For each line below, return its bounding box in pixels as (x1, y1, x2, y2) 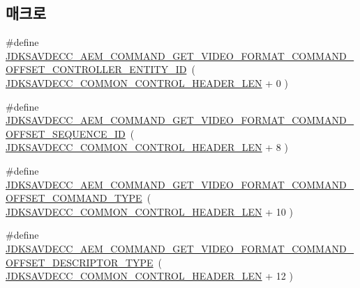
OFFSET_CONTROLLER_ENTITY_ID (6, 62, 187, 77)
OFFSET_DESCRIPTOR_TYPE (6, 255, 153, 269)
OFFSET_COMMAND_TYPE (6, 191, 142, 205)
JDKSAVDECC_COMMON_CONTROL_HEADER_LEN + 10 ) (6, 204, 293, 218)
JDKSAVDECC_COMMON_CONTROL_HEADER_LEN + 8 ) (6, 140, 288, 154)
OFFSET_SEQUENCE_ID (6, 126, 126, 141)
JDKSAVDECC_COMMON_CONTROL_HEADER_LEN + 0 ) (6, 75, 288, 90)
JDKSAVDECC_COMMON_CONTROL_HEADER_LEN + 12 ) (6, 269, 293, 283)
